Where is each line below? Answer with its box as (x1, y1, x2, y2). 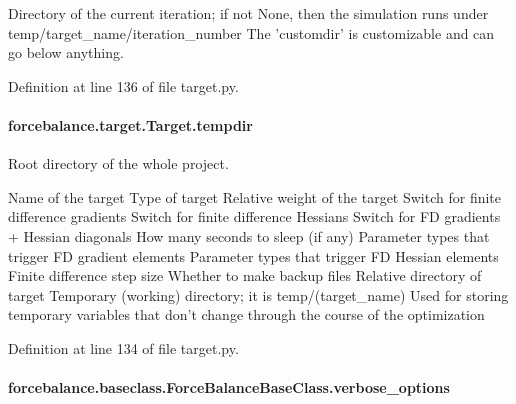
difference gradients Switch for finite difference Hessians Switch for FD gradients (8, 206, 501, 227)
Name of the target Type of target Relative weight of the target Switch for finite (8, 186, 502, 207)
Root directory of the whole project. (8, 153, 229, 174)
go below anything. (8, 42, 124, 63)
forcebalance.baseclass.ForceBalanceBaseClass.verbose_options (8, 377, 450, 398)
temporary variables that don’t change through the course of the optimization (8, 304, 485, 325)
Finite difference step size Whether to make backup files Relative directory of (8, 265, 482, 286)
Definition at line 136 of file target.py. (8, 75, 239, 96)
